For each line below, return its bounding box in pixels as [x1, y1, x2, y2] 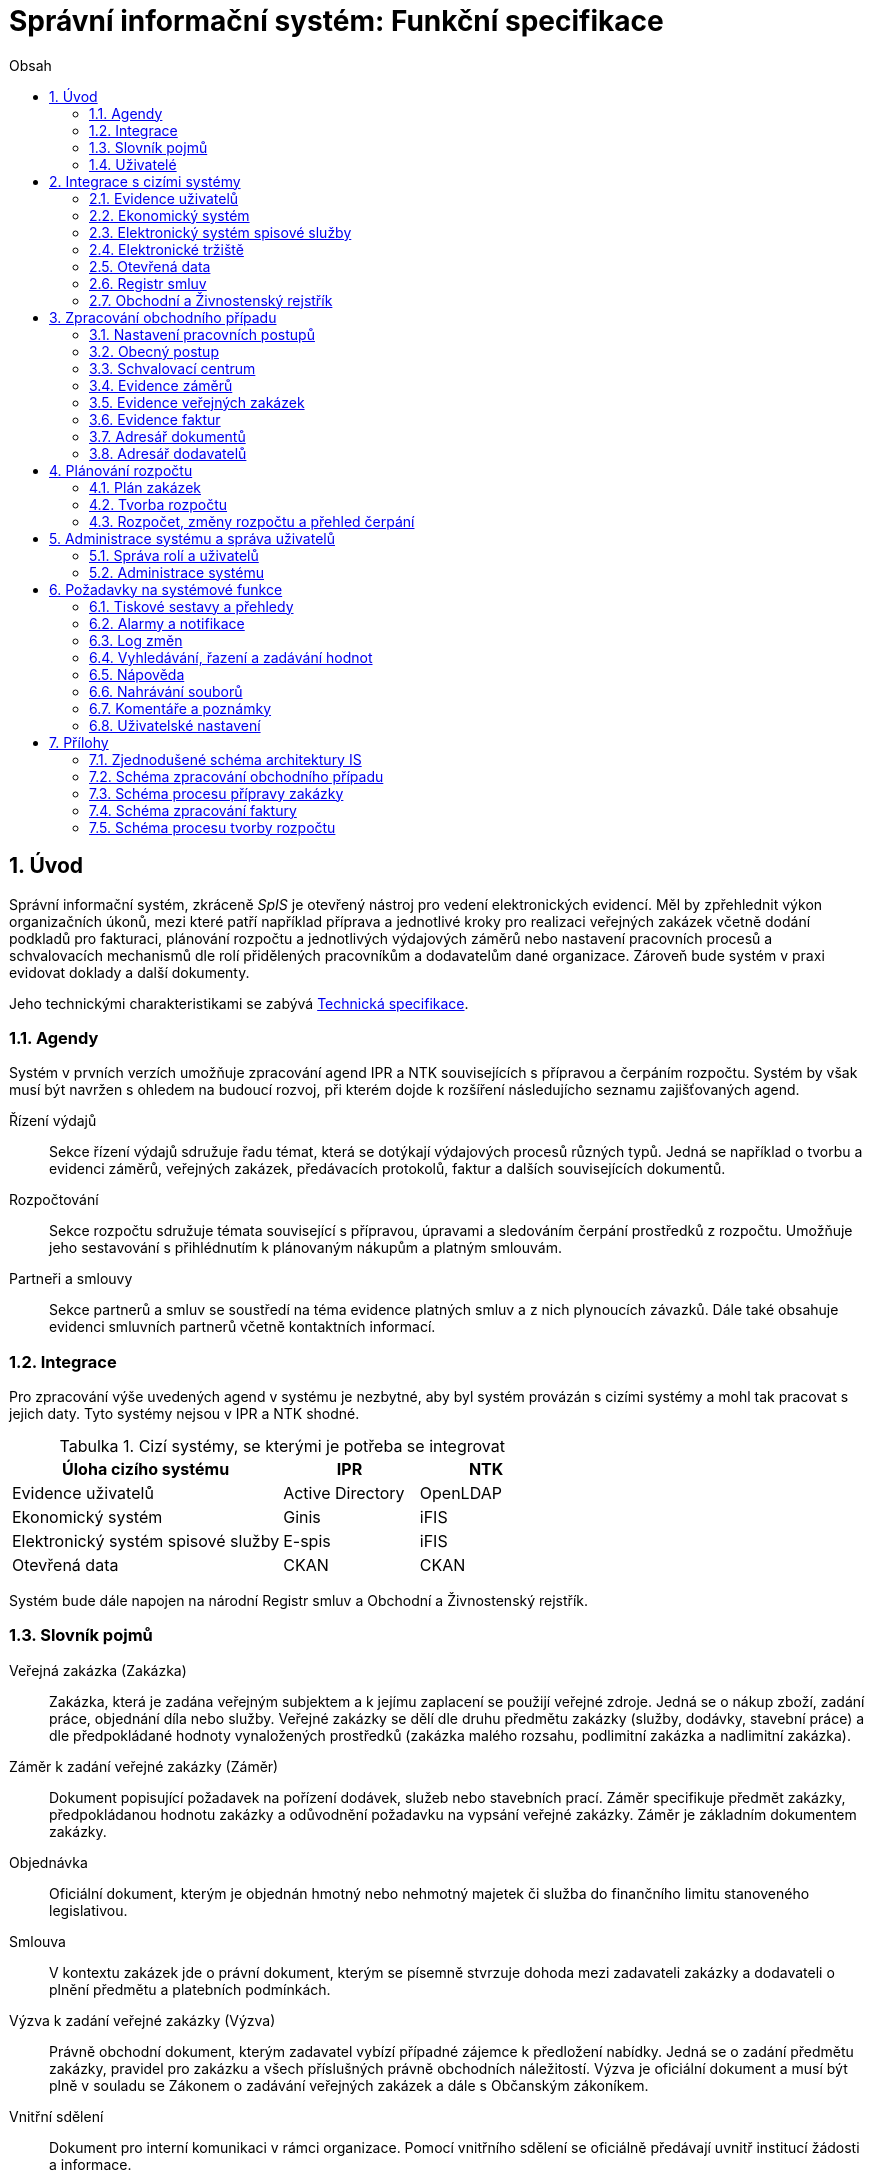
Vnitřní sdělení [9, 2107, 104, 2125]
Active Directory [283, 1483, 405, 1504]
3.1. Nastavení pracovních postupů [89, 325, 315, 343]
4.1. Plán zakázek [89, 478, 201, 496]
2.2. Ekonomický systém [89, 206, 250, 224]
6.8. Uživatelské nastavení [89, 716, 261, 734]
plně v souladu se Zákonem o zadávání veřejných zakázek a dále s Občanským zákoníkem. [49, 2076, 649, 2094]
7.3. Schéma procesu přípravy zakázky [89, 784, 344, 802]
